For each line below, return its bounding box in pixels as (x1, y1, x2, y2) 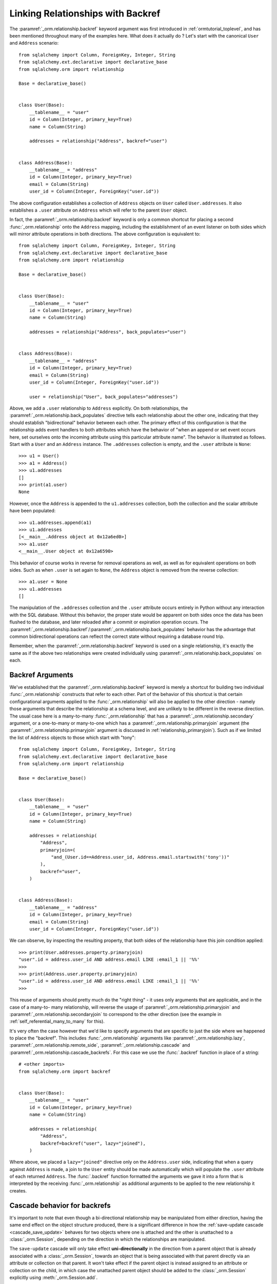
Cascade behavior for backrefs (9, 1201, 111, 1210)
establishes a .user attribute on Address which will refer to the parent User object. (9, 207, 188, 213)
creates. (9, 1187, 27, 1194)
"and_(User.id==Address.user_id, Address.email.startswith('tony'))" (51, 854, 230, 860)
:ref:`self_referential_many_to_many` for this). (9, 1018, 105, 1025)
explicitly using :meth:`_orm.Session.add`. (9, 1274, 97, 1280)
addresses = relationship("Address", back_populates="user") (29, 329, 187, 335)
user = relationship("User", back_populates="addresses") (29, 393, 179, 400)
